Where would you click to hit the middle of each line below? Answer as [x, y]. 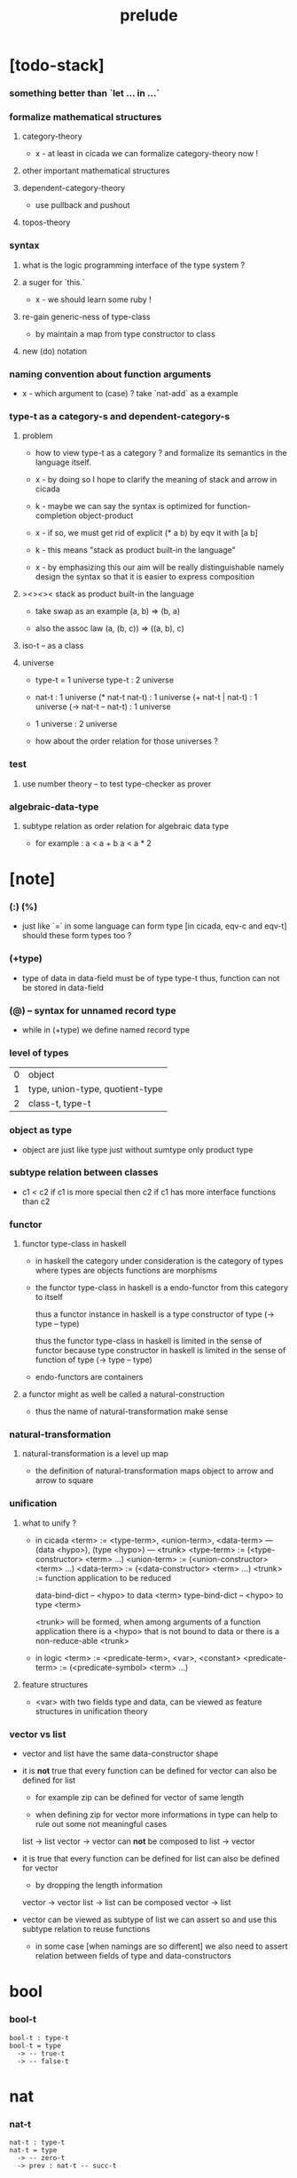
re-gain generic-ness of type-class [86, 316]
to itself [49, 1297]
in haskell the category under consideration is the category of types [159, 1261]
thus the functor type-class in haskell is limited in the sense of [148, 1341]
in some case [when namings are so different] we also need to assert [161, 1946]
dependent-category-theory [74, 188]
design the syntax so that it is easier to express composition [145, 577]
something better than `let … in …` [85, 93]
